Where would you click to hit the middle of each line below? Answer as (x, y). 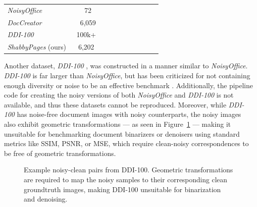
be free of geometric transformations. (60, 153)
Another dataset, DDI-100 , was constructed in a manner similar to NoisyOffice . (126, 66)
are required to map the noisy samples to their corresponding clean (126, 179)
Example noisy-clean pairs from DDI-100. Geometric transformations (128, 170)
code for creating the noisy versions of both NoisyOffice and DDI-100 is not (119, 95)
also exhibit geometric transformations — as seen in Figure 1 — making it (118, 124)
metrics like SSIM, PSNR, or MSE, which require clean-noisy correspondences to (127, 143)
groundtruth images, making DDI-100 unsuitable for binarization (122, 189)
